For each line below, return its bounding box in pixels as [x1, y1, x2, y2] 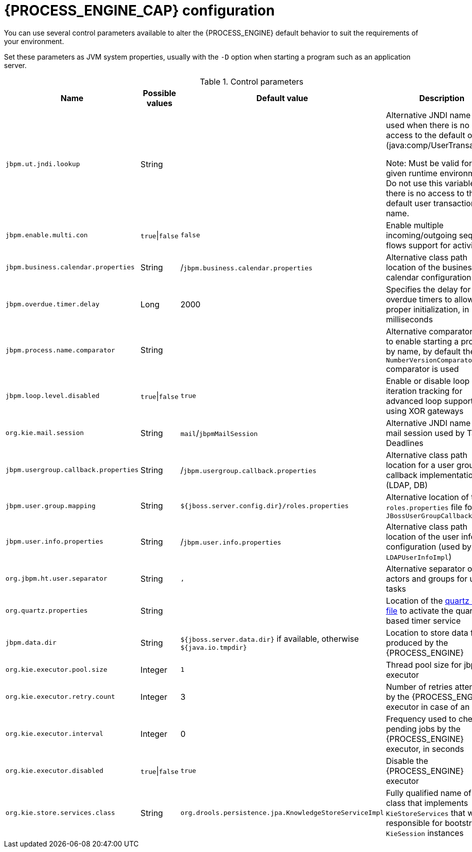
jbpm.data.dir [5, 639, 56, 647]
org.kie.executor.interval [5, 730, 103, 738]
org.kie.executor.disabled [5, 767, 103, 775]
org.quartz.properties [5, 607, 88, 615]
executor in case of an [385, 701, 470, 712]
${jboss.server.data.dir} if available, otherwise [180, 634, 359, 644]
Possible [142, 88, 176, 98]
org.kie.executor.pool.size [5, 666, 107, 674]
